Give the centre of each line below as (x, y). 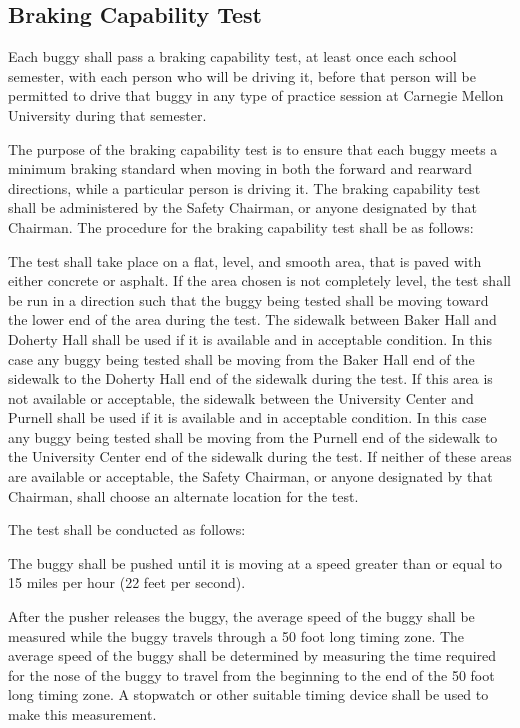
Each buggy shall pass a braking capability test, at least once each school (232, 56)
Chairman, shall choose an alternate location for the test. (183, 495)
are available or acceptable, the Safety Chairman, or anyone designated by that (250, 476)
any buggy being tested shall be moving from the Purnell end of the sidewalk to (253, 436)
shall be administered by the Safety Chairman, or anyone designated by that (242, 207)
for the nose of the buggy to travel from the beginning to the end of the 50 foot (251, 674)
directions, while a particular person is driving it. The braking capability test (244, 187)
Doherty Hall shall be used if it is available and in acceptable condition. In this (250, 338)
